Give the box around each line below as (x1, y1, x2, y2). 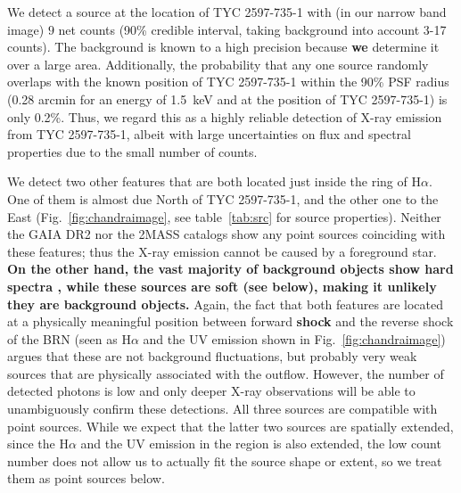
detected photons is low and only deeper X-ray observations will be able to (7, 382, 416, 400)
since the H (7, 434, 69, 453)
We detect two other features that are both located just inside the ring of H (7, 172, 421, 191)
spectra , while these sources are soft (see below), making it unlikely (7, 276, 437, 295)
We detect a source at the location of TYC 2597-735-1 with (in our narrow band (7, 3, 447, 21)
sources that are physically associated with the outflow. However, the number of (7, 364, 444, 382)
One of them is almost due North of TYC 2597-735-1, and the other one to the (7, 189, 439, 208)
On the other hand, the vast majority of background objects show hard (7, 259, 454, 278)
